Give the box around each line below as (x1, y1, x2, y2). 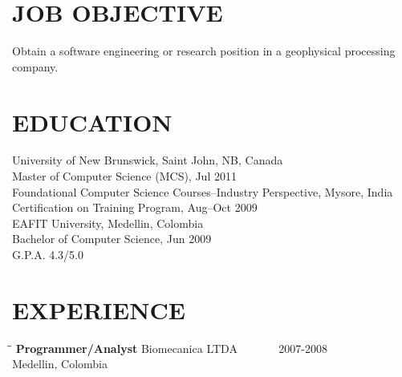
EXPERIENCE (12, 293, 185, 326)
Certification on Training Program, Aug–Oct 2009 (12, 199, 258, 216)
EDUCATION (12, 105, 173, 138)
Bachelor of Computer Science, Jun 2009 (12, 230, 212, 247)
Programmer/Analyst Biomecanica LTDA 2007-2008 (15, 339, 327, 356)
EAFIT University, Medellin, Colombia (12, 214, 204, 231)
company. (12, 58, 59, 75)
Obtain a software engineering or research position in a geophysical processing (12, 43, 396, 59)
